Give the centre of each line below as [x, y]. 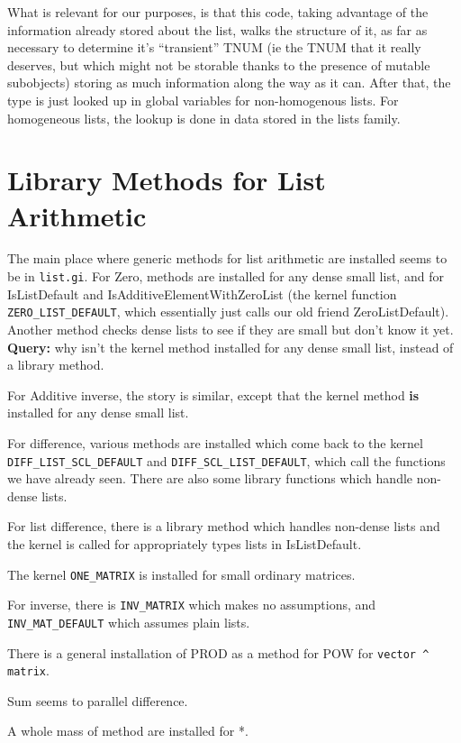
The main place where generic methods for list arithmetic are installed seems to [227, 258]
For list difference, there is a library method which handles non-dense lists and [224, 526]
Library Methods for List [167, 180]
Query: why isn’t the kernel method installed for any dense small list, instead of [230, 347]
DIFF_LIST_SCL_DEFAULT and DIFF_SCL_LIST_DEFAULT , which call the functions [226, 460]
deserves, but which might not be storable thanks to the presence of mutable [219, 64]
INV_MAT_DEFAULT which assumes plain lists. [129, 622]
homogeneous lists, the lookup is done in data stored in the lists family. [204, 118]
